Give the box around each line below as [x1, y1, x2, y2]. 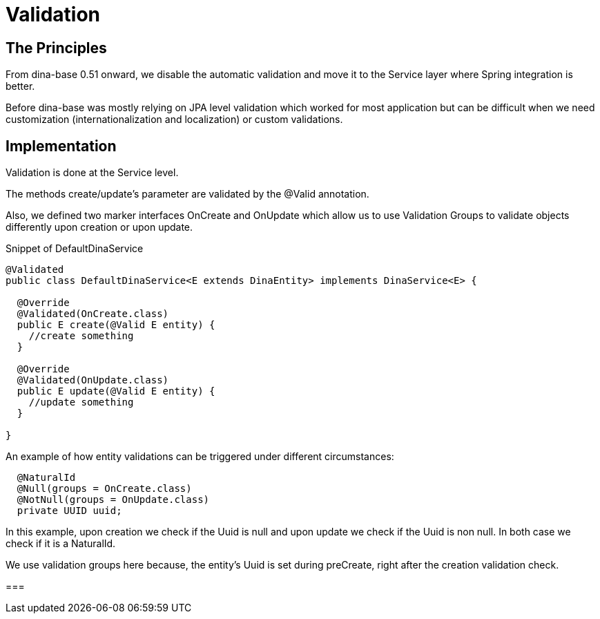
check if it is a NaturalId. [6, 537, 116, 550]
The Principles [6, 39, 107, 57]
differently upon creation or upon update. [6, 221, 193, 234]
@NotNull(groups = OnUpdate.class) [17, 494, 210, 506]
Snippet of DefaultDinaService [6, 242, 144, 255]
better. [6, 80, 35, 93]
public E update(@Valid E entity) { [17, 385, 215, 397]
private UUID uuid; [17, 505, 122, 517]
